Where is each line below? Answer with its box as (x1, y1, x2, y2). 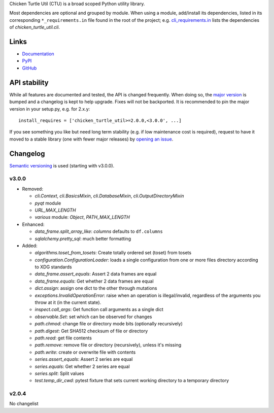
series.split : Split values (35, 370, 84, 376)
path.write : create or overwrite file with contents (35, 349, 136, 355)
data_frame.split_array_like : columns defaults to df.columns (35, 228, 163, 234)
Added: (22, 243, 38, 249)
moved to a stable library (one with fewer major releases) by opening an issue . (9, 136, 174, 142)
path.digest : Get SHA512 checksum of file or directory (35, 328, 148, 334)
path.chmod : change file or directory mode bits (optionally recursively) (35, 321, 183, 327)
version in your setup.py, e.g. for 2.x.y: (9, 106, 90, 112)
